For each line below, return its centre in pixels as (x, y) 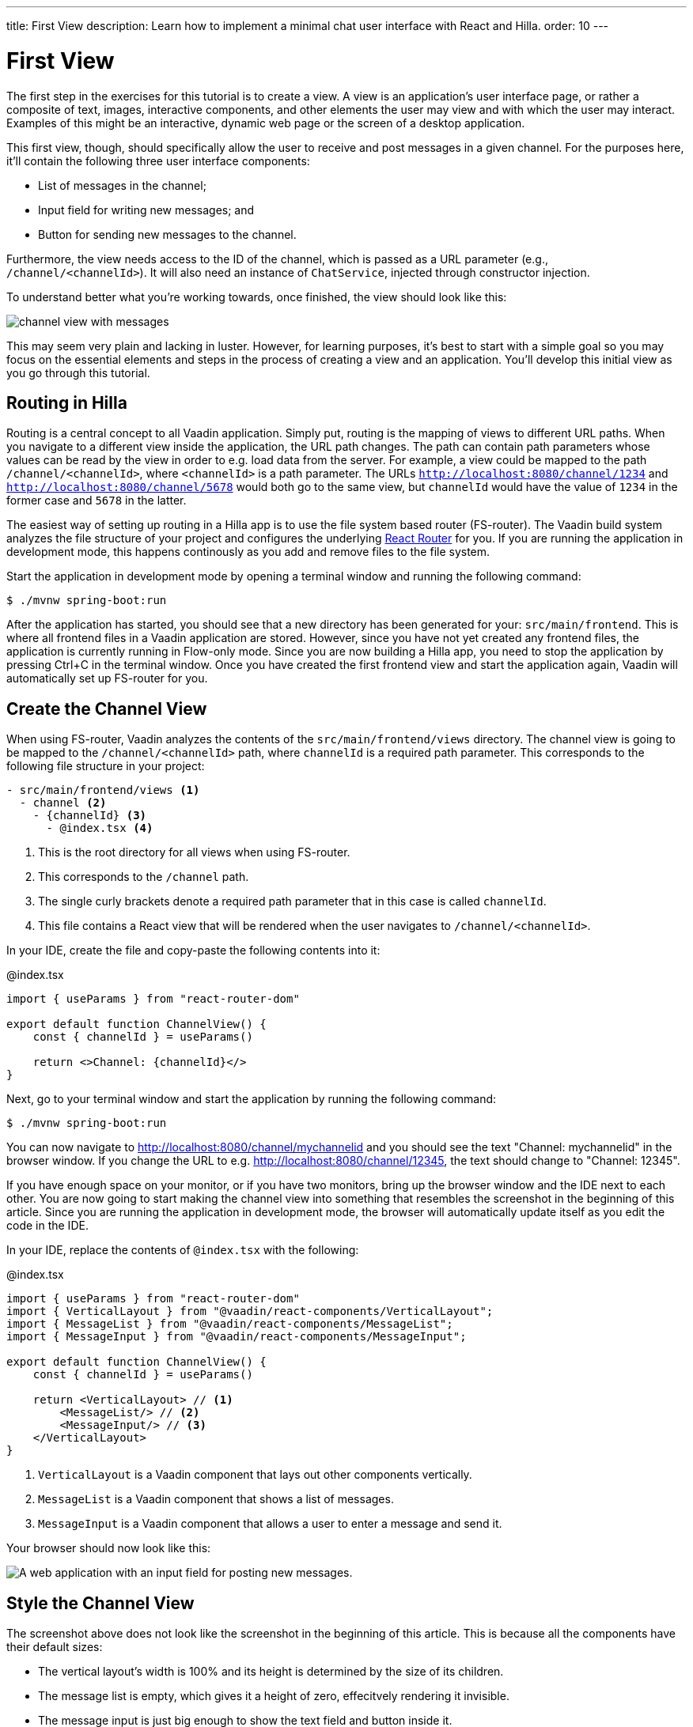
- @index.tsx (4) (100, 828)
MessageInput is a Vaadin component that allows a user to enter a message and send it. (270, 1524)
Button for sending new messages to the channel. (167, 234)
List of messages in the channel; (122, 185)
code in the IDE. (47, 1226)
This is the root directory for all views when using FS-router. (194, 852)
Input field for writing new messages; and (146, 210)
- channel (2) (63, 803)
